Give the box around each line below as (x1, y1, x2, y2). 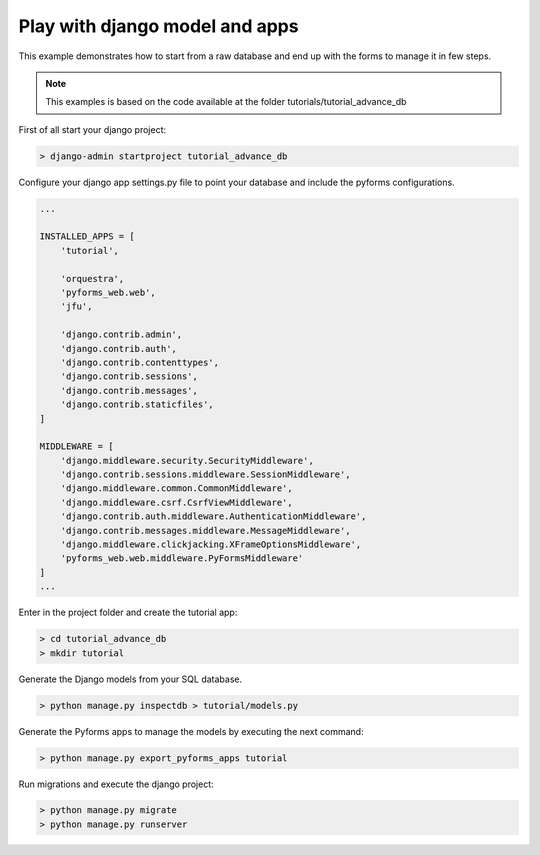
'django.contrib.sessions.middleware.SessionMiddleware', (60, 469, 351, 480)
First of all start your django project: (18, 123, 167, 135)
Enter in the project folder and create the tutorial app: (18, 606, 238, 619)
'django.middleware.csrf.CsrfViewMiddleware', (60, 496, 294, 508)
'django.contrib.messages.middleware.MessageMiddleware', (60, 525, 351, 536)
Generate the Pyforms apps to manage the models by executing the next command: (18, 725, 364, 737)
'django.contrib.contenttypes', (60, 356, 220, 368)
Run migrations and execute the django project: (18, 778, 214, 790)
